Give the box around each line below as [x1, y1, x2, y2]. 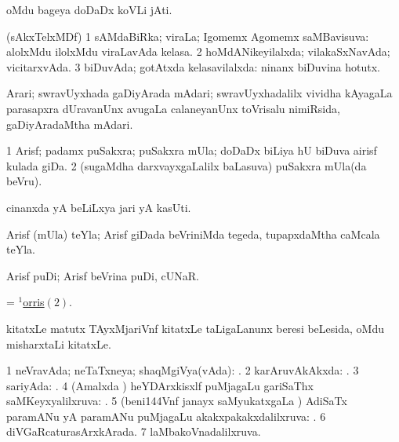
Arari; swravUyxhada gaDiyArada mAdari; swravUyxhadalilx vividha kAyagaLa [6, 85, 393, 101]
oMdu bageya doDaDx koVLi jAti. [6, 2, 172, 17]
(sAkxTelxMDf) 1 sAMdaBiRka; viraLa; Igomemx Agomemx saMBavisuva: [6, 27, 369, 44]
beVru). [6, 173, 42, 189]
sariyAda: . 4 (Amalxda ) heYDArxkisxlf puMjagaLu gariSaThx [6, 377, 314, 393]
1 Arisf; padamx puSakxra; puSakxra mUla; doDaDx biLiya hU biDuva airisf [6, 142, 377, 159]
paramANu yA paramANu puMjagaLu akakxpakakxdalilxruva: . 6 [6, 407, 326, 424]
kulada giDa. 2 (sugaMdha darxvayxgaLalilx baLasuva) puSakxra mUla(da [6, 157, 367, 174]
